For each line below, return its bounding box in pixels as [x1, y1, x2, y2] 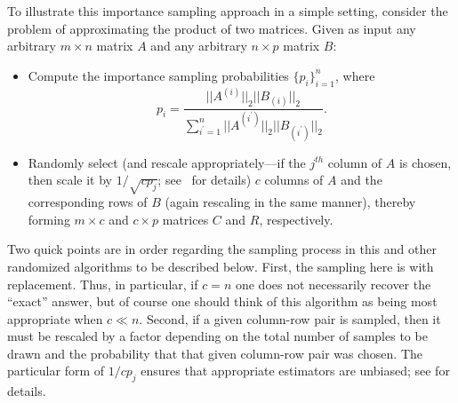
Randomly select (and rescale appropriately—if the [28, 153, 306, 171]
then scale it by [28, 170, 112, 189]
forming [28, 209, 70, 228]
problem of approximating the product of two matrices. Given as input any [7, 19, 416, 37]
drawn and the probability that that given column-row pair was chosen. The [7, 344, 422, 362]
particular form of [7, 361, 105, 380]
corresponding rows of [28, 193, 148, 211]
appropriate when [7, 309, 103, 328]
